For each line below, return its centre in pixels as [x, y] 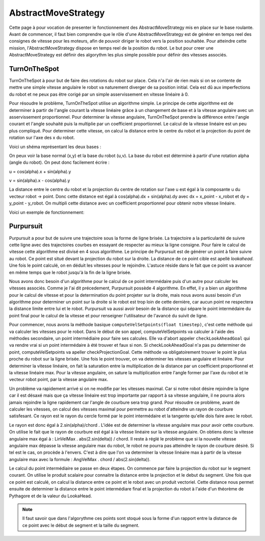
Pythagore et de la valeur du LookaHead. [51, 496]
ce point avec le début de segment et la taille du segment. [81, 525]
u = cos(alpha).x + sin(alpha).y [40, 171]
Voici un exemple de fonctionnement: [47, 212]
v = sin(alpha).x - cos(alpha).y [40, 180]
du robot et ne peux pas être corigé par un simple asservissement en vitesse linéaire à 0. [99, 94]
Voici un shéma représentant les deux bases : [55, 147]
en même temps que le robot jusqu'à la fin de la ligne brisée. [70, 272]
